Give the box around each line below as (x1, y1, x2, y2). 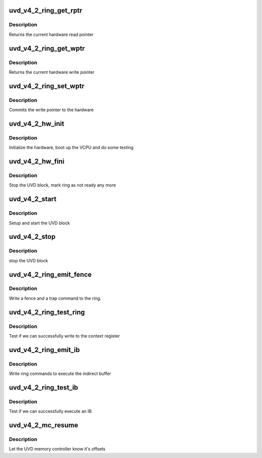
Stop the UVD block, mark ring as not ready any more (9, 182, 116, 188)
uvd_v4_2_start (9, 195, 57, 204)
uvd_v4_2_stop (9, 233, 56, 241)
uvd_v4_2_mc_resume (9, 421, 79, 429)
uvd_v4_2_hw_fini (9, 157, 65, 166)
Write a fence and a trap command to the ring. (9, 295, 101, 301)
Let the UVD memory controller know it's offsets (9, 446, 106, 452)
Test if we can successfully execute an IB (9, 408, 92, 414)
